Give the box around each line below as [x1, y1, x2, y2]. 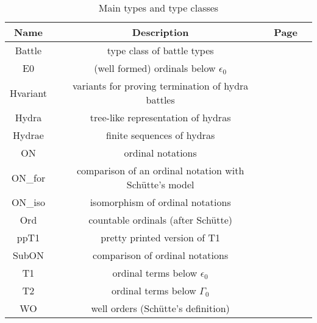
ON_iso [11, 195, 46, 209]
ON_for [11, 170, 46, 185]
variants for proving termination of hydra [72, 79, 249, 93]
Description [132, 25, 189, 39]
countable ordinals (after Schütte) [88, 213, 233, 227]
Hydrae [13, 128, 44, 142]
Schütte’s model [126, 177, 194, 191]
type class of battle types [107, 43, 214, 57]
